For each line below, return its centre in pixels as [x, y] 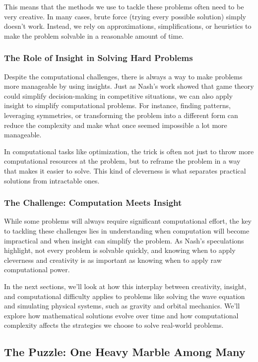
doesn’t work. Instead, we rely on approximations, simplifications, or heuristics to [128, 26]
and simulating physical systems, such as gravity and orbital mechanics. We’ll [122, 306]
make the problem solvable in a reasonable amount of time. [94, 35]
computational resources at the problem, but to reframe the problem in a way [122, 161]
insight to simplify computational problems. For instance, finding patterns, [117, 105]
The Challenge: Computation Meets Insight [93, 203]
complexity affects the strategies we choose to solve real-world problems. [114, 325]
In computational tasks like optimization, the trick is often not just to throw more [129, 151]
